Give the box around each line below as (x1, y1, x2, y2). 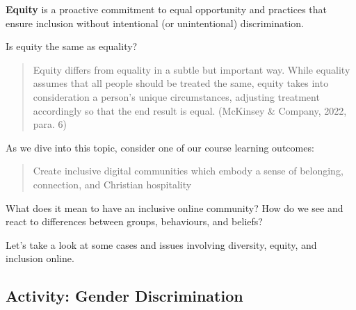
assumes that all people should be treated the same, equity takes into (33, 76, 329, 90)
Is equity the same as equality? (6, 39, 138, 54)
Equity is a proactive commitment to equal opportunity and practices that (6, 2, 327, 16)
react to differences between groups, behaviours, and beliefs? (6, 214, 263, 229)
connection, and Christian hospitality (33, 177, 192, 191)
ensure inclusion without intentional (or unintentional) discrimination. (6, 15, 304, 30)
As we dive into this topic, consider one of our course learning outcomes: (6, 140, 314, 154)
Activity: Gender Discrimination (6, 285, 243, 307)
